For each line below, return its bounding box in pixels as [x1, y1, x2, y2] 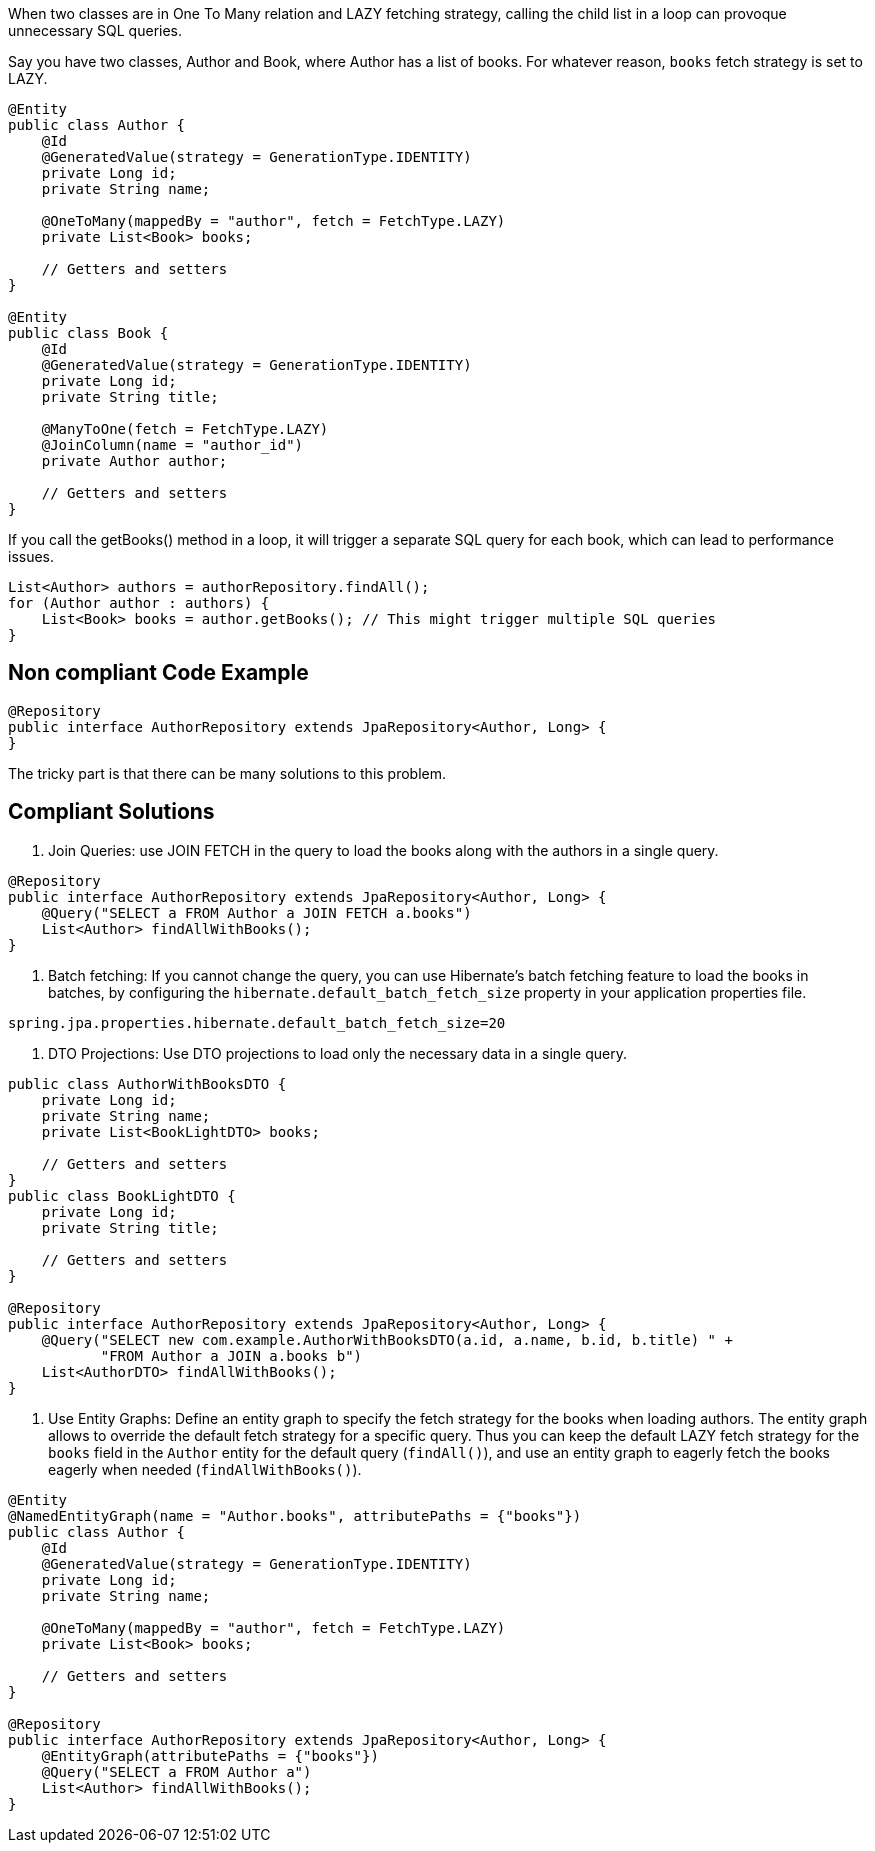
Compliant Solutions [8, 799, 215, 825]
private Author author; [41, 453, 228, 469]
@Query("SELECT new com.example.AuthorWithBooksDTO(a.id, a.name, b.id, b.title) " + [41, 1331, 733, 1348]
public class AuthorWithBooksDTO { [8, 1075, 287, 1092]
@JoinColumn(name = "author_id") [41, 437, 304, 453]
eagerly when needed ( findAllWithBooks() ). [48, 1460, 362, 1478]
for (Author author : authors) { [8, 595, 270, 611]
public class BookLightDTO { [8, 1187, 236, 1204]
